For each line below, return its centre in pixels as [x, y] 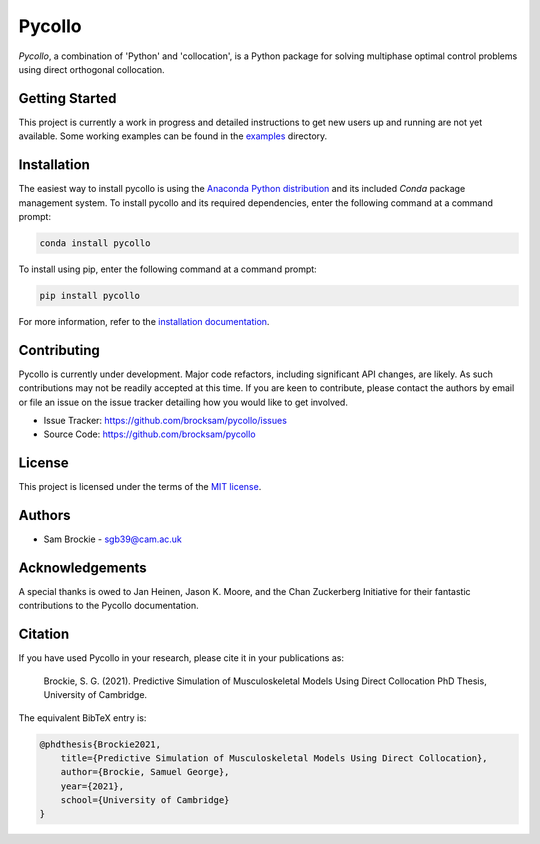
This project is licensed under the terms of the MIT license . [140, 487]
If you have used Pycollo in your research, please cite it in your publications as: [181, 658]
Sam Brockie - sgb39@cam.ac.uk [112, 539]
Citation [44, 634]
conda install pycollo [95, 243]
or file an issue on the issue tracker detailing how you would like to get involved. [183, 402]
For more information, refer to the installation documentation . [144, 321]
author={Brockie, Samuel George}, [145, 772]
